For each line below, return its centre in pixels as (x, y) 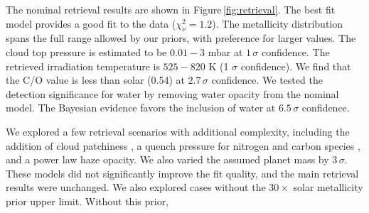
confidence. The (295, 51)
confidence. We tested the (267, 80)
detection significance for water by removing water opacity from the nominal (172, 93)
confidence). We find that (296, 66)
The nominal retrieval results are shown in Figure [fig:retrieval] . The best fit (171, 9)
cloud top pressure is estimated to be (86, 51)
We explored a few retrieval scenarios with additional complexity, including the (178, 131)
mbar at (225, 51)
